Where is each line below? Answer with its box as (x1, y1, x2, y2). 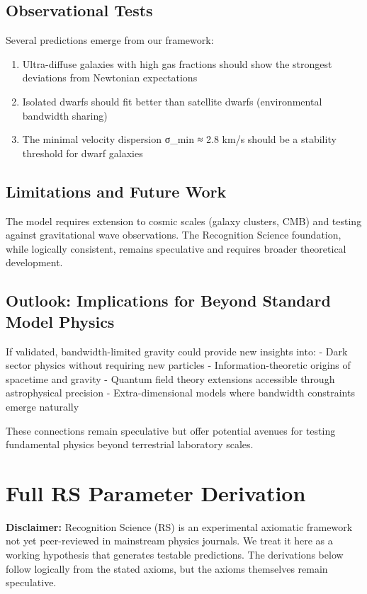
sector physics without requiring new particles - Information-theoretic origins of (6, 358, 351, 372)
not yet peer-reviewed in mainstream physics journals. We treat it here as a (6, 533, 333, 548)
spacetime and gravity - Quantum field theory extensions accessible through (6, 371, 335, 386)
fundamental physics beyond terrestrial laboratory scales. (6, 437, 254, 452)
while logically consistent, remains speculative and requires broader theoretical (6, 241, 346, 256)
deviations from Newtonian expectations (22, 70, 198, 85)
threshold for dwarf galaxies (22, 145, 143, 160)
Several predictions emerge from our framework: (6, 33, 214, 47)
